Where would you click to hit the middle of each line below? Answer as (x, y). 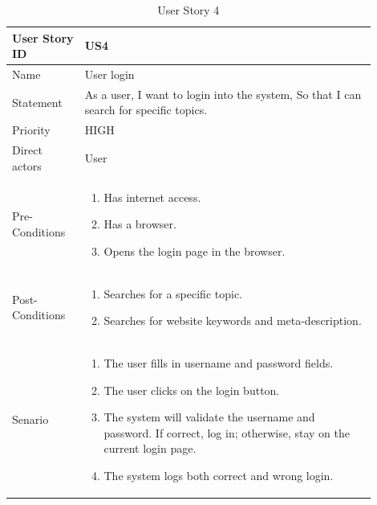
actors (27, 165)
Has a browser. (140, 224)
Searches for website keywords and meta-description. (233, 320)
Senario (30, 419)
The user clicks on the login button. (192, 390)
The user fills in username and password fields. (219, 363)
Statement (37, 102)
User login (109, 74)
